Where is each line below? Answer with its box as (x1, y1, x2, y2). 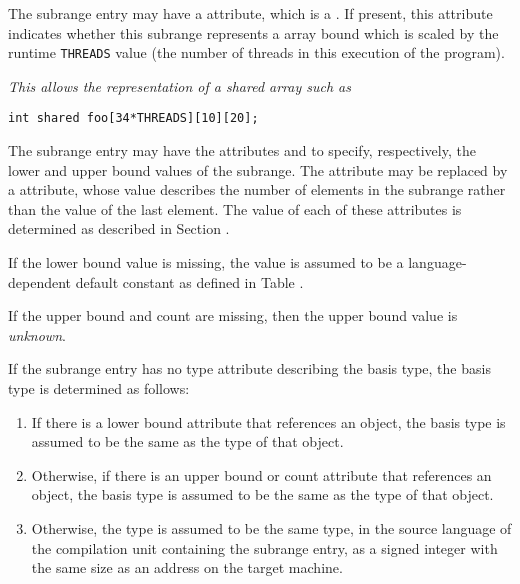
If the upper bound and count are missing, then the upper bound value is (8, 305, 458, 326)
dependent (8, 271, 72, 292)
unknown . (8, 324, 66, 345)
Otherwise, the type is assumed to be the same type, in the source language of (31, 518, 512, 538)
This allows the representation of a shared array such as (8, 75, 351, 96)
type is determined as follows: (8, 378, 190, 399)
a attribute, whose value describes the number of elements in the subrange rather (8, 179, 506, 200)
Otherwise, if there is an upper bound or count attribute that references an (31, 464, 492, 485)
